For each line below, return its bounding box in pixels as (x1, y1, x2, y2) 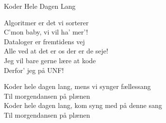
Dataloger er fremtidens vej (4, 36, 85, 46)
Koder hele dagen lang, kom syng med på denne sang (4, 100, 162, 110)
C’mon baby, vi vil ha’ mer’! (4, 27, 88, 37)
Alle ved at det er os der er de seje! (4, 46, 108, 56)
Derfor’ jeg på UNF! (4, 65, 64, 75)
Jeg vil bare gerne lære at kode (4, 55, 96, 65)
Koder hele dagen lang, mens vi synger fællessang (4, 81, 151, 91)
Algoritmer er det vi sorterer (4, 17, 89, 27)
